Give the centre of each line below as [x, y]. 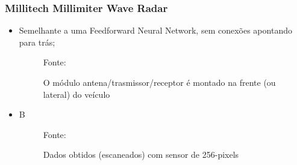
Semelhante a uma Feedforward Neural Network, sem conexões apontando [155, 30]
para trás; [37, 42]
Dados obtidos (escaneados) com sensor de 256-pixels [141, 154]
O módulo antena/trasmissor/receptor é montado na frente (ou [159, 82]
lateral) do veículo [77, 94]
